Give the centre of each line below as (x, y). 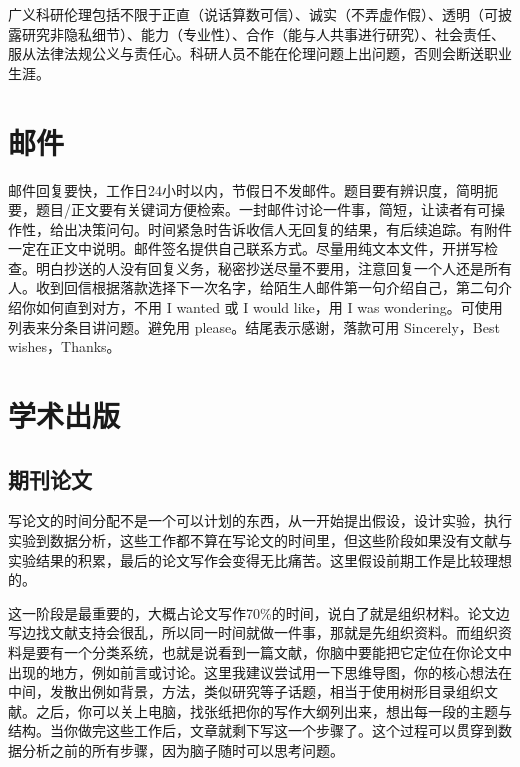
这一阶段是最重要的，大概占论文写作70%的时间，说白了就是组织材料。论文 (252, 612)
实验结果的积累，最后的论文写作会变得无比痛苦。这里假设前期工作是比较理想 (260, 559)
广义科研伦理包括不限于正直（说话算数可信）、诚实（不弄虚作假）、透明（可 (253, 14)
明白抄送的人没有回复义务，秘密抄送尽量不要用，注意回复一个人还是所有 (273, 267)
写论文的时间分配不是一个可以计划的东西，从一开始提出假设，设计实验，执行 (260, 520)
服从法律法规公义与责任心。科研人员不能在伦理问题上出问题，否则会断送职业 (260, 53)
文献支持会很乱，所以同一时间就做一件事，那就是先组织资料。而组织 (273, 632)
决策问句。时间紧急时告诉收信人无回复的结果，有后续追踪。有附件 (294, 228)
